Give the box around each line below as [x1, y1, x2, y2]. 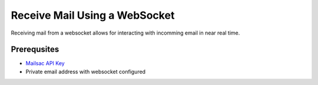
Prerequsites [11, 45, 59, 55]
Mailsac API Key [25, 60, 65, 67]
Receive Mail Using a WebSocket [11, 9, 175, 22]
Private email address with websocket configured [25, 68, 146, 75]
